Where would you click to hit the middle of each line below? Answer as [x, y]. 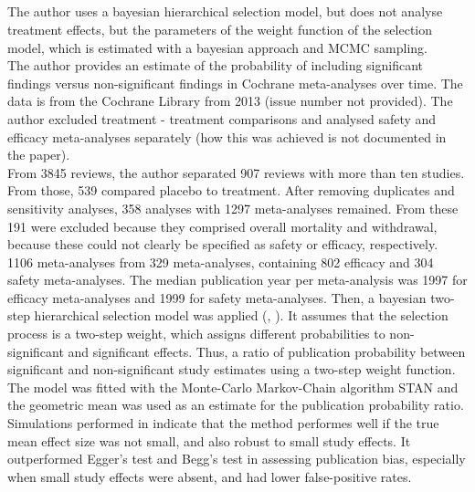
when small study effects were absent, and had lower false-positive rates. [210, 476]
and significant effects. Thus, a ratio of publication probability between [267, 351]
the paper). [39, 155]
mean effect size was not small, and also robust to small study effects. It [209, 440]
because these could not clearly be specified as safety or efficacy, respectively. [223, 244]
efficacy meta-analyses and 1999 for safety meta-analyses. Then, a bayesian [217, 297]
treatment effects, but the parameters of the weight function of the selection [220, 29]
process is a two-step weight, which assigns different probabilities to [196, 334]
